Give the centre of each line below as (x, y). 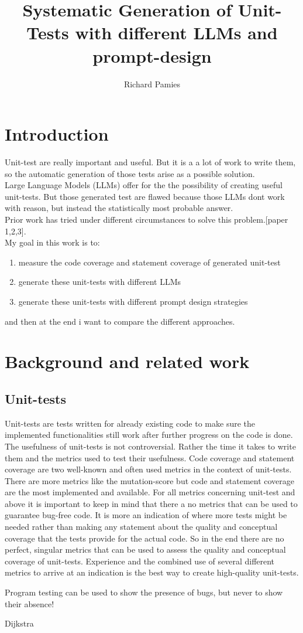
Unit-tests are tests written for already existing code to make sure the (130, 423)
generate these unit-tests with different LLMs (100, 282)
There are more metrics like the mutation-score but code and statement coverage (150, 480)
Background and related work (127, 361)
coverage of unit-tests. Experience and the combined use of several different (140, 561)
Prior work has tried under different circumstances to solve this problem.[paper (147, 219)
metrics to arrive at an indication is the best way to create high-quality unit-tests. (152, 572)
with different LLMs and (176, 33)
